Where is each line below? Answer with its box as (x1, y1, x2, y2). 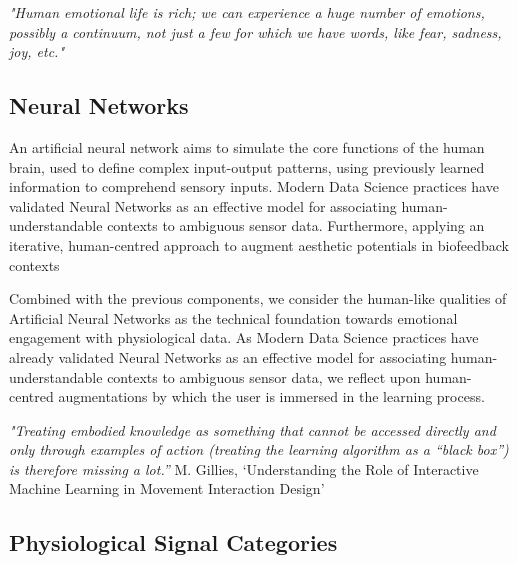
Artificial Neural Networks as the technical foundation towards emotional (9, 307, 458, 328)
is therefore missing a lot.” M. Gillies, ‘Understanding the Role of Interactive (9, 458, 479, 479)
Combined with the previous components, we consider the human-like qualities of (9, 288, 507, 309)
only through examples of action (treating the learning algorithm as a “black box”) (9, 439, 509, 460)
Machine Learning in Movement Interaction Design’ (9, 478, 325, 499)
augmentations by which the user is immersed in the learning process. (58, 386, 485, 407)
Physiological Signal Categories (9, 527, 338, 558)
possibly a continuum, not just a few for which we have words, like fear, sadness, (9, 21, 502, 42)
